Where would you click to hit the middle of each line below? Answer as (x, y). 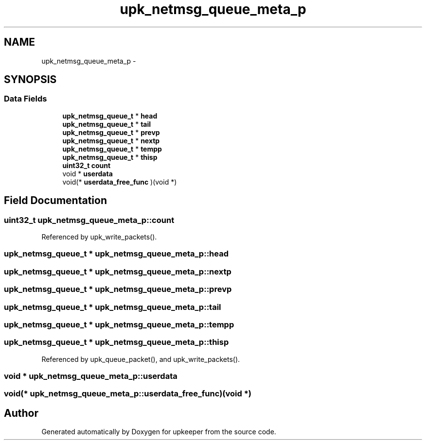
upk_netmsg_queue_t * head (110, 116)
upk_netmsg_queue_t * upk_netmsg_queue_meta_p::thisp (116, 342)
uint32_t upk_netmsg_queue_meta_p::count (89, 220)
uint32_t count (87, 165)
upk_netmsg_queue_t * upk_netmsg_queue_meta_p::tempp (119, 324)
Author (21, 413)
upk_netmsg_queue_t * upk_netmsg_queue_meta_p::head (116, 254)
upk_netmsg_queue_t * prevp (111, 132)
